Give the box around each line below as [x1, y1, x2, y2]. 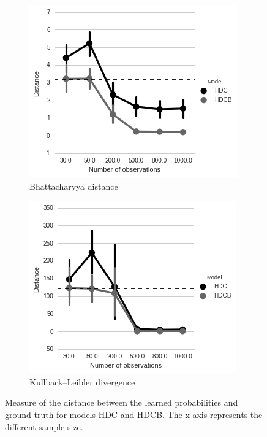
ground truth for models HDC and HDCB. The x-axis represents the [5, 408, 263, 420]
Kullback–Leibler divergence [29, 375, 135, 388]
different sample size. [5, 420, 83, 433]
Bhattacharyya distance [29, 179, 118, 192]
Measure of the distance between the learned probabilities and [5, 396, 238, 409]
